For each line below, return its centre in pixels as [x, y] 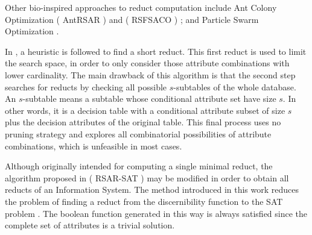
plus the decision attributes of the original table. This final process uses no [143, 122]
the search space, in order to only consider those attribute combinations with [147, 63]
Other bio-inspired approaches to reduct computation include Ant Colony [141, 7]
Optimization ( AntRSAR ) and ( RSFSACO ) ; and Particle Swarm [132, 19]
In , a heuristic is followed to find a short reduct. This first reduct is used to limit [156, 51]
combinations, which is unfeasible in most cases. [94, 146]
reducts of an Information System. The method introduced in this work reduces [152, 190]
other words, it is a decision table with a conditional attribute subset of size [145, 110]
